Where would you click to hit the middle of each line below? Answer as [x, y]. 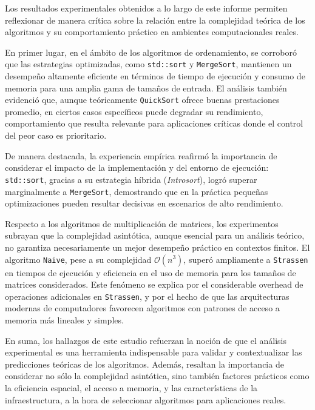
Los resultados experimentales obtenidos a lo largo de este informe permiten [146, 8]
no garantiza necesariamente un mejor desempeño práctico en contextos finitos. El [157, 247]
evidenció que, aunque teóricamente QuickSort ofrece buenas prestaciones [142, 100]
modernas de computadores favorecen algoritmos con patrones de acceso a [142, 308]
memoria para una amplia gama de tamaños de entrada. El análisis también [146, 88]
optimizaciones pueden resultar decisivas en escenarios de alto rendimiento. [144, 203]
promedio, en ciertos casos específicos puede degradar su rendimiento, [134, 111]
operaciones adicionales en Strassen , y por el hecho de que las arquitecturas [147, 296]
